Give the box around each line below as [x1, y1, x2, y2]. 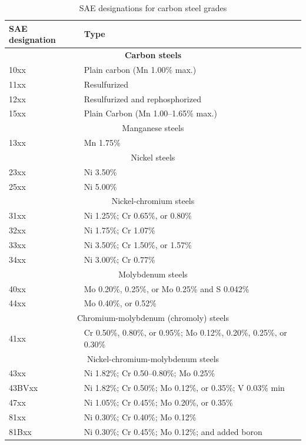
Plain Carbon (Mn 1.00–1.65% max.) [84, 107, 217, 119]
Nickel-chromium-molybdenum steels [87, 352, 219, 364]
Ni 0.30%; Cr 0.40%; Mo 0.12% [84, 410, 197, 423]
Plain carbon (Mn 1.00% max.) [84, 63, 197, 75]
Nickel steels [131, 150, 175, 163]
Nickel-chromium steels [111, 195, 195, 207]
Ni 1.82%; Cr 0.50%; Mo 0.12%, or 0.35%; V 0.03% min [84, 382, 285, 394]
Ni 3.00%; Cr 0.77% [84, 253, 155, 265]
